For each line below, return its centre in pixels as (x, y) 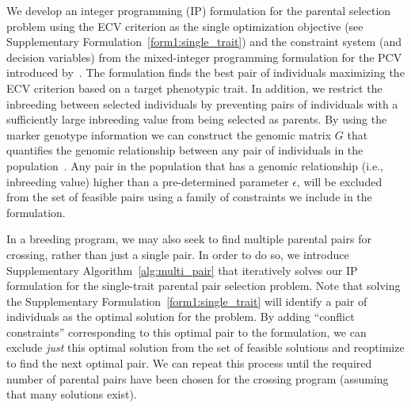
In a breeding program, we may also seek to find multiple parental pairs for (189, 239)
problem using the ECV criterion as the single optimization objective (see (185, 26)
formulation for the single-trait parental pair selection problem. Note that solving (204, 286)
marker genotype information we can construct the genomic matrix (169, 134)
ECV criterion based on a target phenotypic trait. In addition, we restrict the (194, 88)
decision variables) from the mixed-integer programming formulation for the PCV (204, 57)
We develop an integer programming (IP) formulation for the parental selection (199, 10)
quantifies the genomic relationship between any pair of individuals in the (185, 150)
